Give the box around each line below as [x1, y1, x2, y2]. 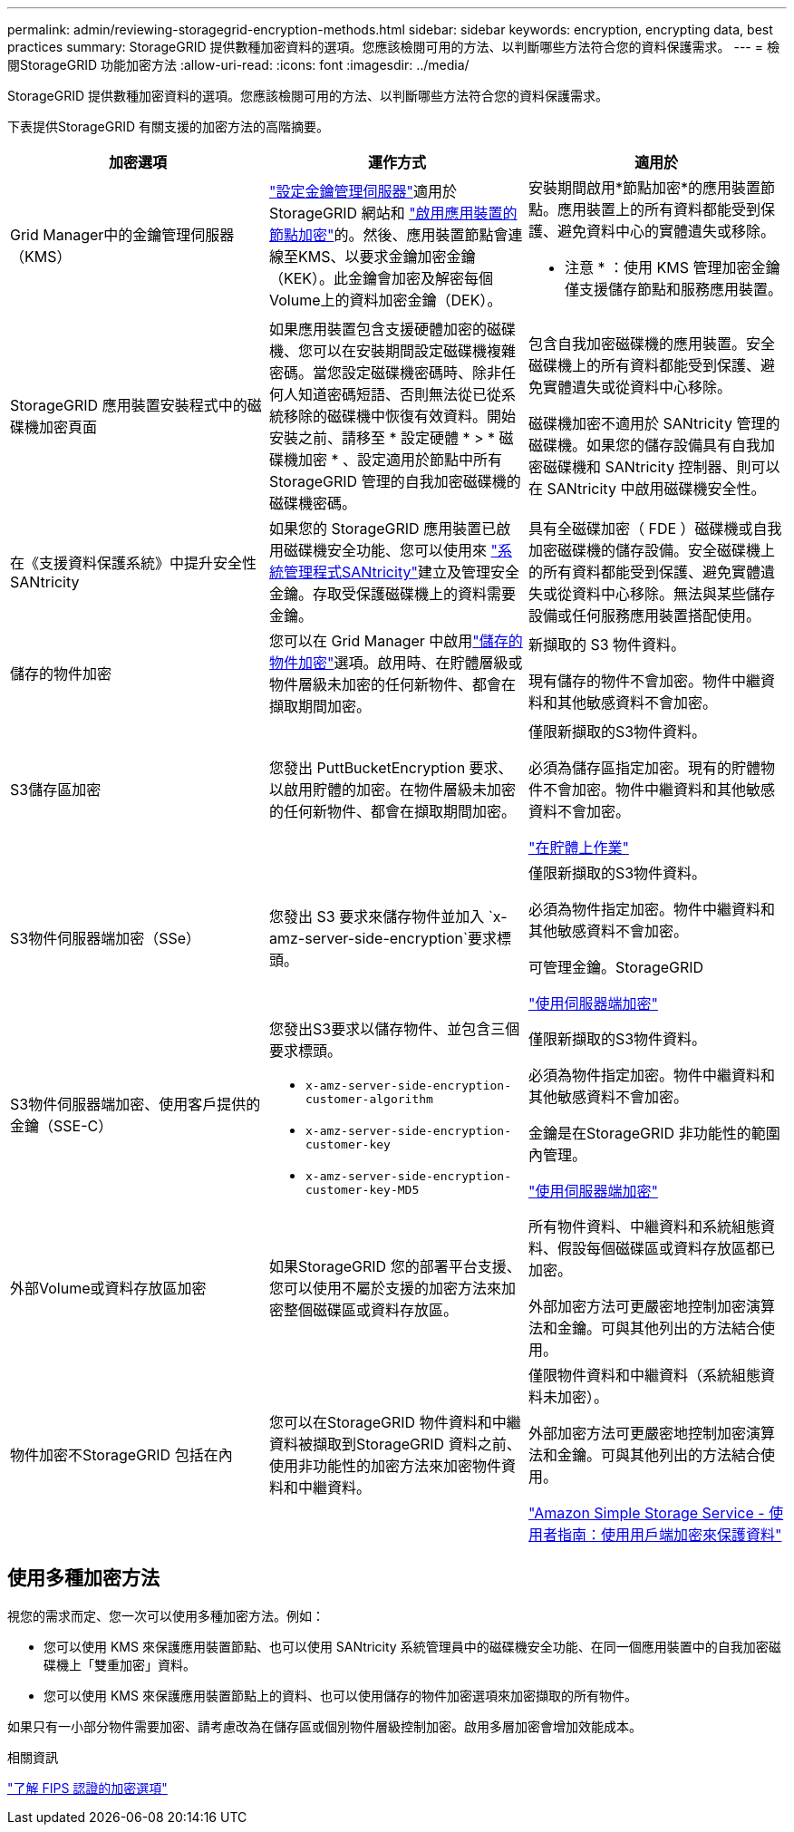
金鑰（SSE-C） [10, 1117, 113, 1135]
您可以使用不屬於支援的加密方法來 [268, 1279, 501, 1297]
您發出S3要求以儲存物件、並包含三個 [268, 1020, 520, 1038]
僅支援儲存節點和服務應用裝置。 [564, 280, 782, 298]
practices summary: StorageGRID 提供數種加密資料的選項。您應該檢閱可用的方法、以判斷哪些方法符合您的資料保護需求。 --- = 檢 [7, 39, 779, 54]
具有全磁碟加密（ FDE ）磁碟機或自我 [528, 519, 782, 538]
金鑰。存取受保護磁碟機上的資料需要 [268, 585, 516, 603]
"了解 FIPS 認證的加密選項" [7, 1779, 168, 1796]
